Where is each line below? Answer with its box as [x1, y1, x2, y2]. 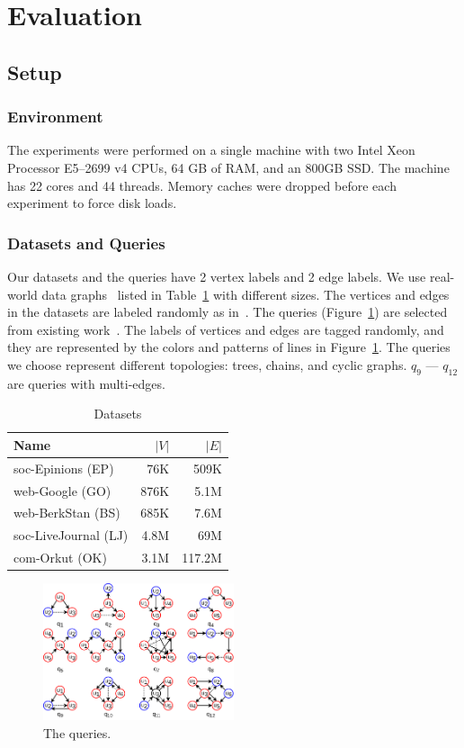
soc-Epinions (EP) [13, 458, 114, 477]
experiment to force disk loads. [7, 194, 177, 212]
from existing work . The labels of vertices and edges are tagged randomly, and [7, 320, 444, 338]
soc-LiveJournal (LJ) [13, 526, 129, 545]
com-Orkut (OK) [13, 548, 107, 567]
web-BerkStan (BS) [13, 503, 120, 522]
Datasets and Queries [7, 231, 165, 254]
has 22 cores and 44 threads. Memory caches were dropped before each [7, 176, 397, 194]
